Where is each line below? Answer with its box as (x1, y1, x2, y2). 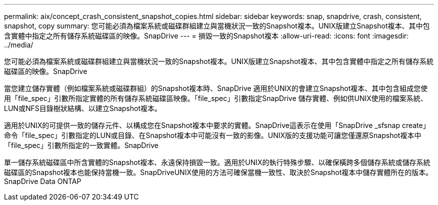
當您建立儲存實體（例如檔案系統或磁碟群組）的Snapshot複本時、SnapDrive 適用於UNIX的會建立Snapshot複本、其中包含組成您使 (4, 84, 428, 92)
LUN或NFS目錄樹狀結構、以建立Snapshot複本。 (4, 104, 162, 112)
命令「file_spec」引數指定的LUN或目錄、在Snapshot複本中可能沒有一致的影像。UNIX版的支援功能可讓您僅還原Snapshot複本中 (4, 131, 421, 139)
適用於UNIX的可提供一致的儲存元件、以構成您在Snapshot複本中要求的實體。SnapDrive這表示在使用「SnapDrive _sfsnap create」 (4, 121, 430, 129)
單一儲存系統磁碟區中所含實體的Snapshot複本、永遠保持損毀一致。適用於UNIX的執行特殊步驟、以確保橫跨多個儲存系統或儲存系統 (4, 158, 430, 166)
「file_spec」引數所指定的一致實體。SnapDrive (4, 141, 158, 149)
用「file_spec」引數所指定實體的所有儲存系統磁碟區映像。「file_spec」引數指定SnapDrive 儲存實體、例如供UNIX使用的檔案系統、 (4, 94, 427, 102)
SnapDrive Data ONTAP (4, 177, 81, 185)
